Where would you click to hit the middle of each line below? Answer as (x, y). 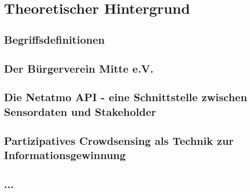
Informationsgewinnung (65, 154)
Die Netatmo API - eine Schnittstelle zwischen (126, 97)
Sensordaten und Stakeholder (80, 111)
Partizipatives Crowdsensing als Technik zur (119, 140)
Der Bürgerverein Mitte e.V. (79, 68)
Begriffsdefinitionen (54, 39)
